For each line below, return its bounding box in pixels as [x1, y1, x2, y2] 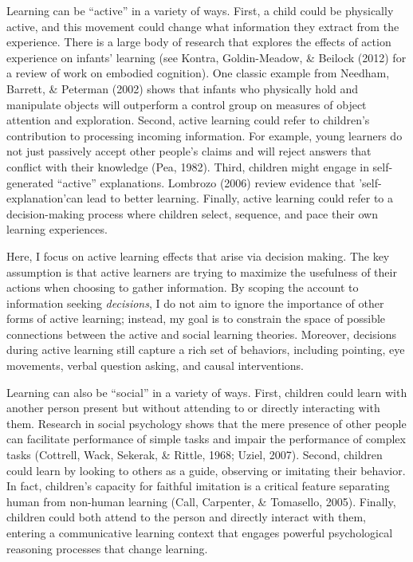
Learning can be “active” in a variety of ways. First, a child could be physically [6, 2, 394, 18]
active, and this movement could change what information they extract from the [6, 18, 399, 34]
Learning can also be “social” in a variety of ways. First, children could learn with [6, 383, 407, 400]
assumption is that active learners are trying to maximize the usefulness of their [6, 263, 397, 280]
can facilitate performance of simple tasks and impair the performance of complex [6, 430, 406, 447]
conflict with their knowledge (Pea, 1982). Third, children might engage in [6, 158, 369, 175]
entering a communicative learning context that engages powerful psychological [6, 525, 393, 540]
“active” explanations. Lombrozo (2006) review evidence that [57, 174, 356, 191]
